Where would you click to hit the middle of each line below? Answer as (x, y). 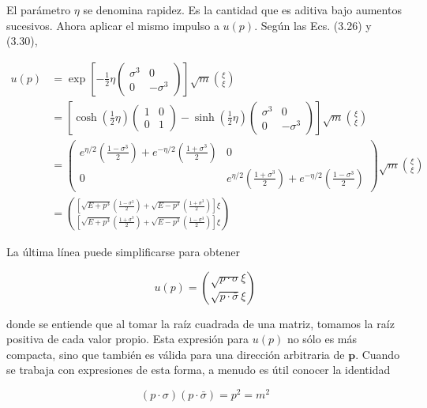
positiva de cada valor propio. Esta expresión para (128, 339)
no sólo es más (322, 339)
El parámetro (39, 9)
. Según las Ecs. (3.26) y (313, 25)
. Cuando (378, 354)
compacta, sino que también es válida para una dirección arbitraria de (176, 354)
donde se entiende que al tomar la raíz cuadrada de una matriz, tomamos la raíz (200, 323)
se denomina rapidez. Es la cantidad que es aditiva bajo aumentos (242, 9)
